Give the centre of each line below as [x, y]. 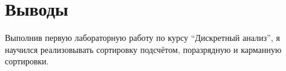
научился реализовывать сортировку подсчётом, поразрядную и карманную [143, 49]
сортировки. [27, 61]
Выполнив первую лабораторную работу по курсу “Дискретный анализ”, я [142, 38]
